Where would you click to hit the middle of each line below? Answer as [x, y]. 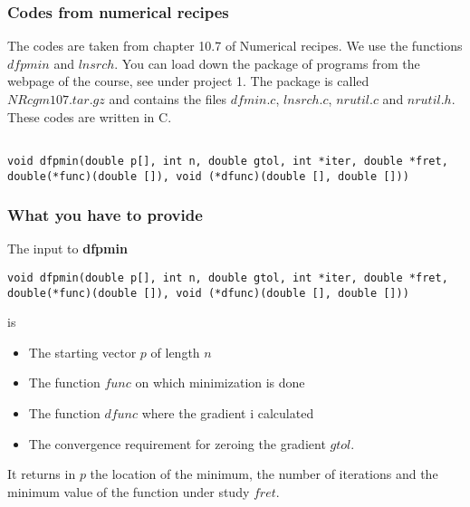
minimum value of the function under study [129, 491]
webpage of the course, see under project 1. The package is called [188, 81]
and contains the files [168, 99]
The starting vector [82, 352]
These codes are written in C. [90, 116]
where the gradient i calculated [228, 413]
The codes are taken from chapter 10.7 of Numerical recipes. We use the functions [235, 46]
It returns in [42, 474]
